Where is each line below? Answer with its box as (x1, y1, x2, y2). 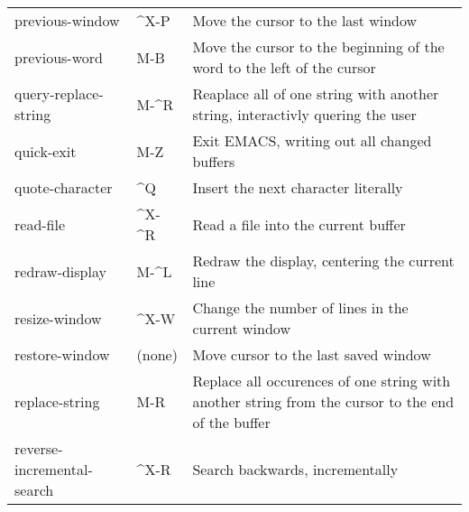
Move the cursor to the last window (192, 10, 418, 31)
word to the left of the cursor (192, 57, 376, 78)
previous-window (14, 10, 120, 31)
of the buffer (192, 412, 271, 433)
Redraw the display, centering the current (192, 250, 455, 271)
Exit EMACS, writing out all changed (192, 130, 432, 151)
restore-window (14, 344, 110, 365)
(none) (136, 344, 178, 365)
